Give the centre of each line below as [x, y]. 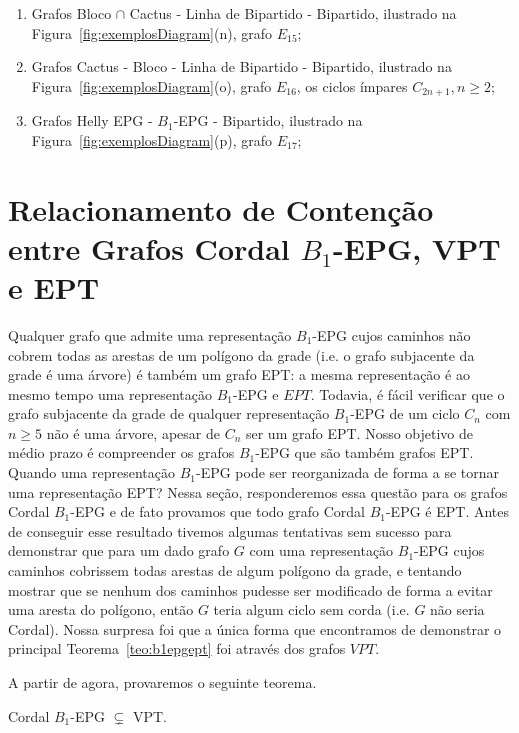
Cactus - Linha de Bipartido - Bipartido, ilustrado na [293, 13]
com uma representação [321, 550]
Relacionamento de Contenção [221, 208]
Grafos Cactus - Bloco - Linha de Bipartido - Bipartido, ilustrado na [241, 66]
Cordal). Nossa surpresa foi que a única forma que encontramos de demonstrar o [255, 628]
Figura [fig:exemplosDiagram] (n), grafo [152, 32]
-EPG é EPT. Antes [447, 511]
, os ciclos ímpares [352, 85]
